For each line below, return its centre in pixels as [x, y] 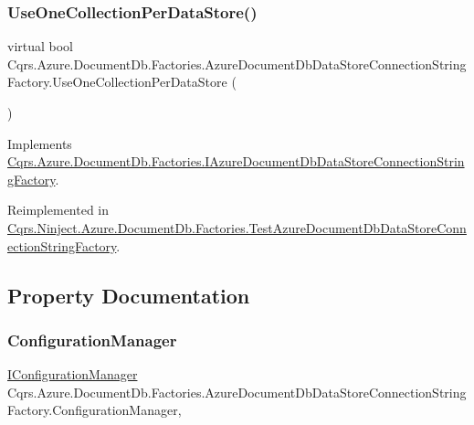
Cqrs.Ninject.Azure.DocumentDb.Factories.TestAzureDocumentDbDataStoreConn [237, 227]
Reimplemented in [58, 210]
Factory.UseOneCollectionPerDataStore [117, 82]
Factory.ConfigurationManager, [95, 410]
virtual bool [41, 46]
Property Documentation [129, 295]
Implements [40, 143]
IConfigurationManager [73, 374]
